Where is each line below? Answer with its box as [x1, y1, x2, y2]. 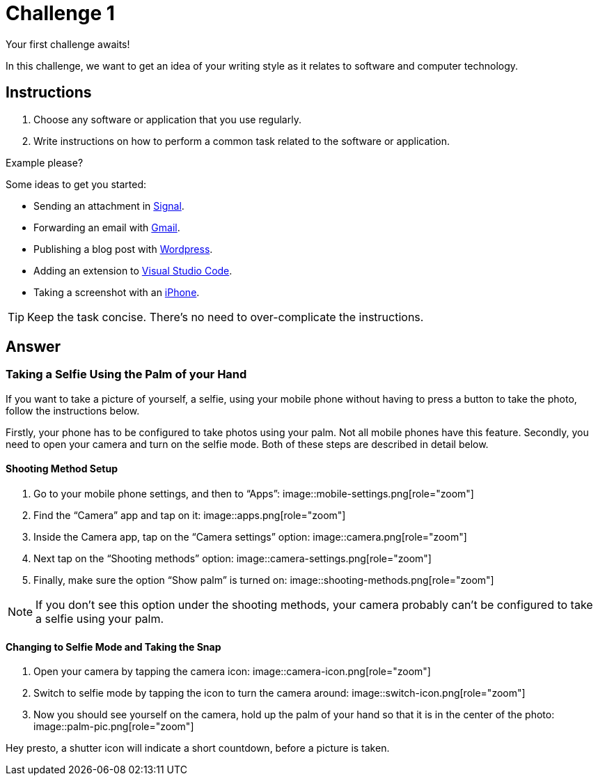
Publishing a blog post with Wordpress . [33, 242, 213, 255]
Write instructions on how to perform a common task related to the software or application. [33, 134, 450, 147]
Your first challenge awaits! [6, 38, 130, 50]
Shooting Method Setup [6, 463, 118, 475]
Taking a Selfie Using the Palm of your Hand [6, 367, 247, 382]
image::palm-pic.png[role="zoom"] [33, 720, 194, 733]
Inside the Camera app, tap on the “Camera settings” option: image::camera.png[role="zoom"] [33, 531, 467, 543]
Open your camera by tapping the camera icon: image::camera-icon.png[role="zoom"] [33, 665, 431, 678]
